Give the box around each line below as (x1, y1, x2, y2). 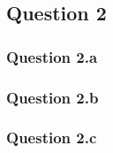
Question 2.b (6, 86, 99, 108)
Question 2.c (6, 126, 97, 149)
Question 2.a (6, 45, 98, 67)
